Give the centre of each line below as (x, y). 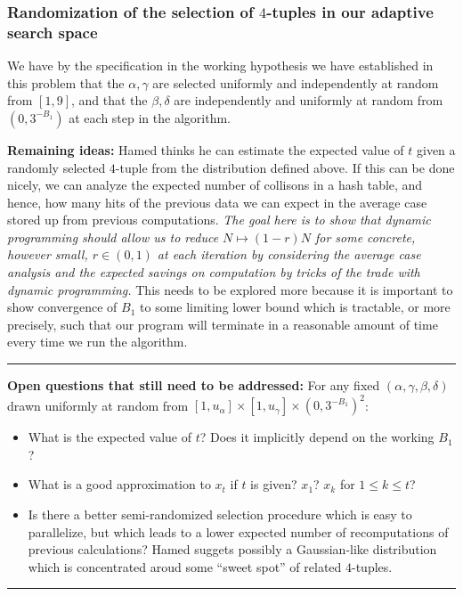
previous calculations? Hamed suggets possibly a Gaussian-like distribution (232, 549)
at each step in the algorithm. (150, 117)
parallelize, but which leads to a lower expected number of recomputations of (238, 531)
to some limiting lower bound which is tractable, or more (295, 307)
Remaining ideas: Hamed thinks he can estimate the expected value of (206, 149)
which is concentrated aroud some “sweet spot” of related (185, 566)
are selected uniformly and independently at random (296, 82)
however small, (48, 254)
